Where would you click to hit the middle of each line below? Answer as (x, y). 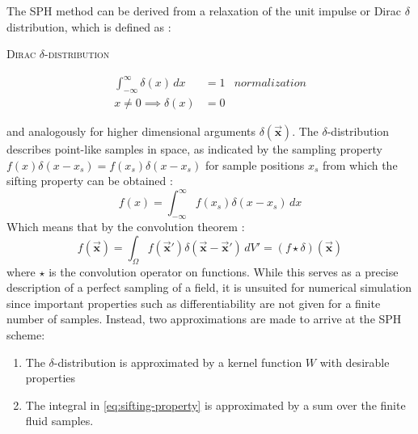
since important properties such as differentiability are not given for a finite (194, 303)
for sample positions (255, 164)
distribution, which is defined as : (89, 26)
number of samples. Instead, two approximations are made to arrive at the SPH (204, 319)
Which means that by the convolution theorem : (126, 227)
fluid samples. (59, 421)
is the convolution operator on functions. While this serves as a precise (224, 271)
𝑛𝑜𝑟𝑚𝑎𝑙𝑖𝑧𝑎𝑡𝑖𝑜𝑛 (270, 84)
